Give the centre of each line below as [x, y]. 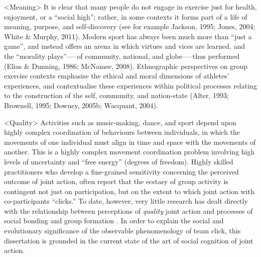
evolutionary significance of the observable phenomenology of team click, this [122, 231]
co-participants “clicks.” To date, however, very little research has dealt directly [126, 201]
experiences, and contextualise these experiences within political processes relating [130, 85]
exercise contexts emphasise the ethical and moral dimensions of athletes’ [117, 76]
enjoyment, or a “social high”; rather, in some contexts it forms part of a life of [126, 16]
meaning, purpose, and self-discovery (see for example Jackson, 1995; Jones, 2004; [130, 26]
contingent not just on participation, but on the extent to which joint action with [129, 191]
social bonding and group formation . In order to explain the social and [114, 221]
